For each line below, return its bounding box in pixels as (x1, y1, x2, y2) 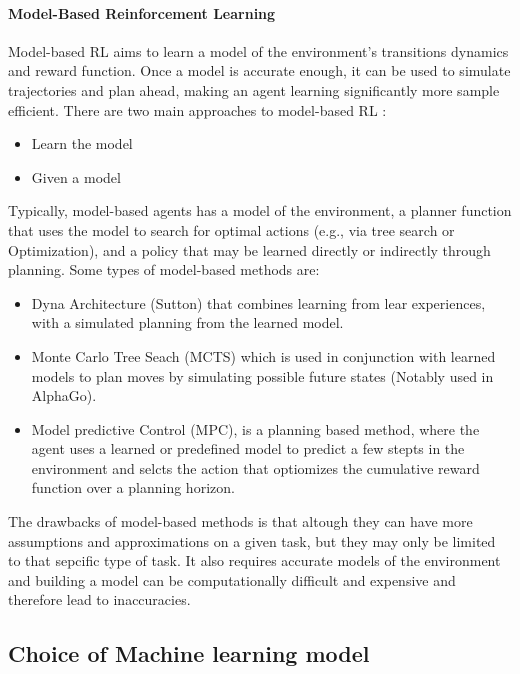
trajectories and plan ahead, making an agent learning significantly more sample (8, 79, 500, 100)
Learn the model (31, 133, 133, 154)
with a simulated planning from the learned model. (31, 312, 344, 333)
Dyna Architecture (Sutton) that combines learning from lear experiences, (31, 292, 486, 313)
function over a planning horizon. (31, 477, 235, 498)
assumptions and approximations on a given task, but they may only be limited (8, 530, 496, 551)
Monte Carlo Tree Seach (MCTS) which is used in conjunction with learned (31, 345, 496, 366)
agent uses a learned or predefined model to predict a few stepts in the (31, 438, 465, 459)
